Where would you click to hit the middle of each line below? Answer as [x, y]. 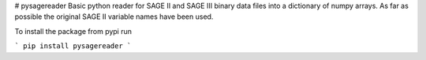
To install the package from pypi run [73, 31]
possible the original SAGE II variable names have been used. [114, 17]
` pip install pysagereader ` [73, 46]
